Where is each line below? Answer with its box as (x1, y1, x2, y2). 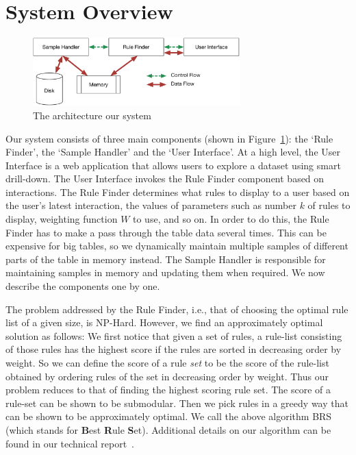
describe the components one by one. (5, 279, 160, 293)
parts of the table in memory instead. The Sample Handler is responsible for (5, 251, 326, 266)
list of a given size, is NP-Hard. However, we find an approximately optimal (5, 315, 323, 330)
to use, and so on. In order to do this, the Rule (133, 212, 329, 226)
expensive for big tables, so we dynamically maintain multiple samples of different (5, 238, 348, 253)
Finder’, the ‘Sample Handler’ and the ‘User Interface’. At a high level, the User (5, 145, 340, 159)
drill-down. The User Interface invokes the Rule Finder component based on (5, 171, 325, 186)
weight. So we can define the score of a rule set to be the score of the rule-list (5, 356, 329, 370)
